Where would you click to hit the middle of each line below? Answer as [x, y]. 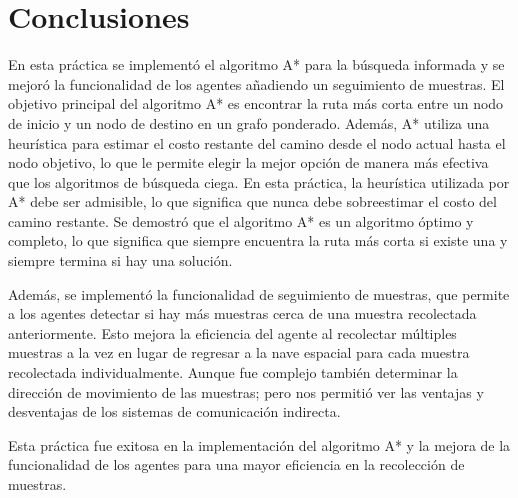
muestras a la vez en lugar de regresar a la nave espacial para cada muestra [239, 352]
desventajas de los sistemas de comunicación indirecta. [174, 411]
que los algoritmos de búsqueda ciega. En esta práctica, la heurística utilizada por [259, 181]
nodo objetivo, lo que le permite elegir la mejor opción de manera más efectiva [248, 162]
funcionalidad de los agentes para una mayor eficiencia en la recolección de [236, 464]
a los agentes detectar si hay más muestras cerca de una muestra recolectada [242, 313]
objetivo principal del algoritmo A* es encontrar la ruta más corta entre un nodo [256, 103]
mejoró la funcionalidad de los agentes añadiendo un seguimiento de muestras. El [256, 83]
